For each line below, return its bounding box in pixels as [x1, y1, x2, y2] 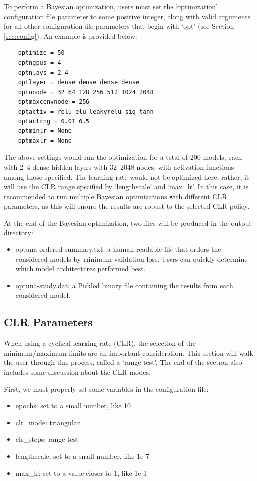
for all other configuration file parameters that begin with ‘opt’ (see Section [4, 21, 234, 31]
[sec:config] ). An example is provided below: [4, 30, 137, 41]
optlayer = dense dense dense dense [18, 79, 140, 86]
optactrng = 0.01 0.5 [18, 118, 89, 125]
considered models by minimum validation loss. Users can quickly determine [15, 253, 248, 264]
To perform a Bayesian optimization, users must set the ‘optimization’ [4, 1, 218, 11]
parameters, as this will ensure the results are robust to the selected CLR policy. [4, 201, 250, 211]
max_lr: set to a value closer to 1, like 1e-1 [15, 467, 147, 478]
